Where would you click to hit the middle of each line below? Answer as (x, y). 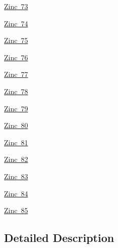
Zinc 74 (16, 23)
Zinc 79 (16, 108)
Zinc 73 (16, 6)
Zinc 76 (16, 57)
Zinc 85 (16, 210)
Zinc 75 (16, 40)
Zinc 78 (16, 91)
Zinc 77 (16, 74)
